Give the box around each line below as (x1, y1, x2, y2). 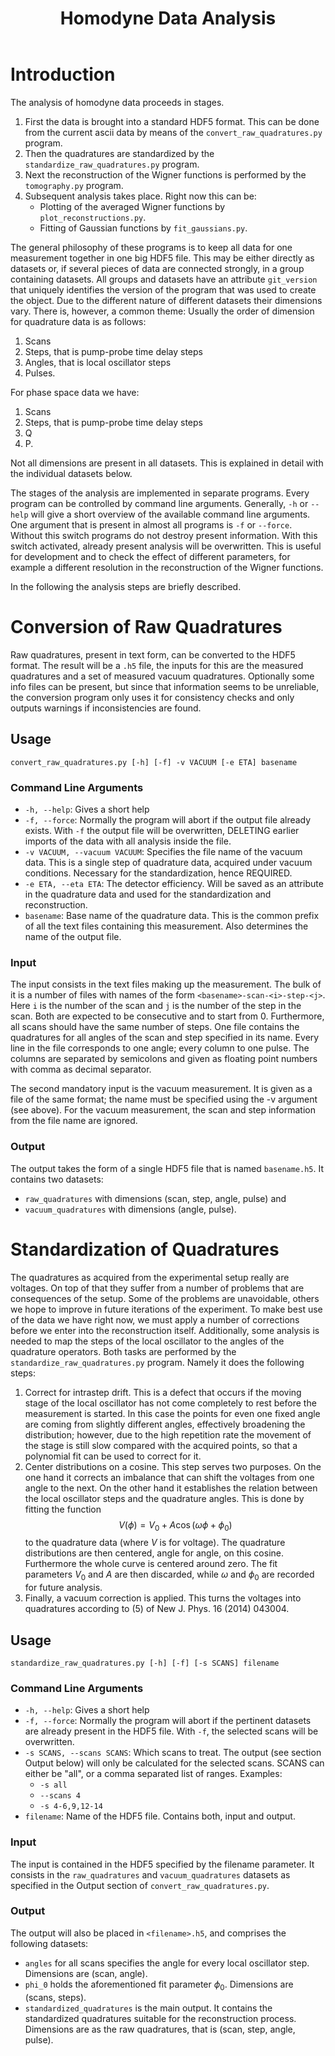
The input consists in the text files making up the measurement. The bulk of (10, 978, 322, 991)
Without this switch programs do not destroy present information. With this (10, 529, 318, 541)
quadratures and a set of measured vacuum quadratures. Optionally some (10, 670, 315, 682)
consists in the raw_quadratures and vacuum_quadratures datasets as (10, 1868, 291, 1881)
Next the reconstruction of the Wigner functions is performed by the (24, 168, 307, 181)
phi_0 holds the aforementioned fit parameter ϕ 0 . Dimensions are (24, 1978, 294, 1992)
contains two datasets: (10, 1173, 104, 1185)
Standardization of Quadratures (10, 1238, 280, 1261)
